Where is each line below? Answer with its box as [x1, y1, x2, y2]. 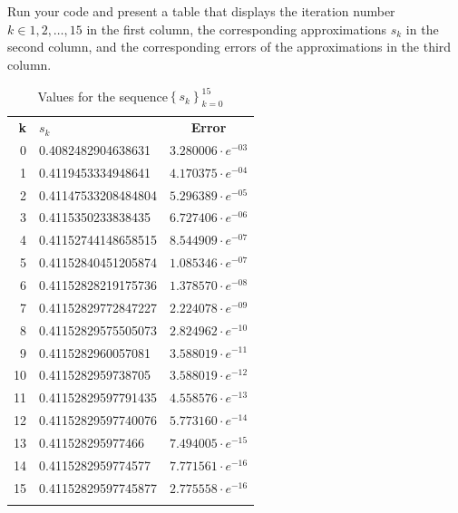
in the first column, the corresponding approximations [86, 19, 387, 38]
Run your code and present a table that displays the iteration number [7, 2, 395, 21]
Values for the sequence [37, 86, 168, 105]
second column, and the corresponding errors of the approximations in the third [7, 37, 452, 56]
